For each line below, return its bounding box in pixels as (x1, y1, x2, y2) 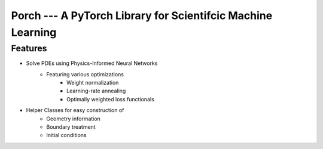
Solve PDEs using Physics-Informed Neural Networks (26, 60, 158, 67)
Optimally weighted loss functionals (66, 95, 155, 103)
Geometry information (46, 115, 101, 122)
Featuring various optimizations (46, 70, 124, 77)
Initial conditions (46, 132, 87, 139)
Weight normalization (66, 79, 119, 86)
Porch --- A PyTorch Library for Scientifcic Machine (11, 9, 273, 22)
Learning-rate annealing (66, 87, 126, 95)
